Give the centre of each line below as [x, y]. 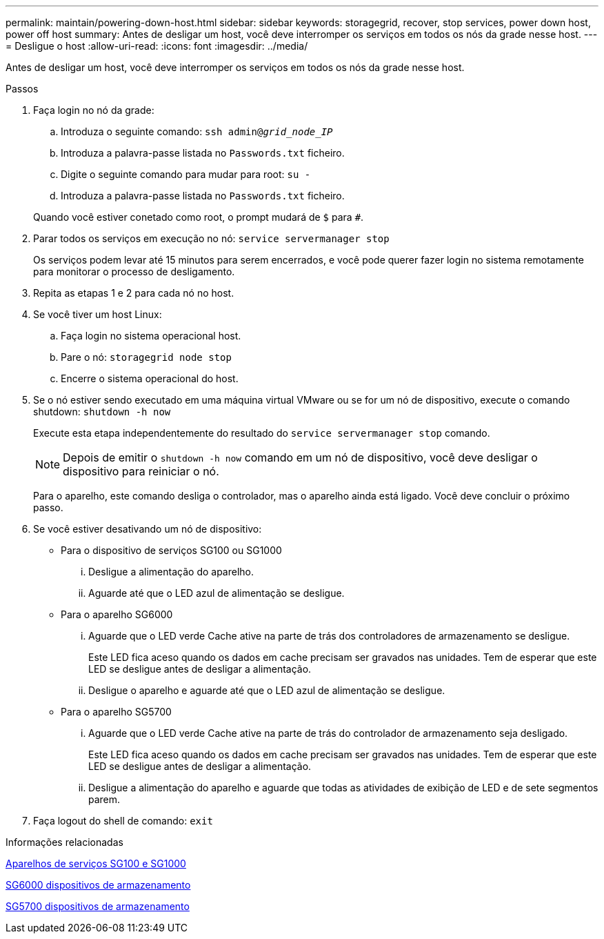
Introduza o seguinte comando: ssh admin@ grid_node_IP [197, 131]
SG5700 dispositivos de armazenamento [98, 906]
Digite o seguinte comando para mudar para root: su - [186, 174]
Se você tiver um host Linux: [98, 314]
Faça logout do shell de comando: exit [123, 821]
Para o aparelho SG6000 [117, 614]
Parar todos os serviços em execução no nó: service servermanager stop [211, 238]
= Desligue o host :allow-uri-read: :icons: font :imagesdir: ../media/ [157, 46]
